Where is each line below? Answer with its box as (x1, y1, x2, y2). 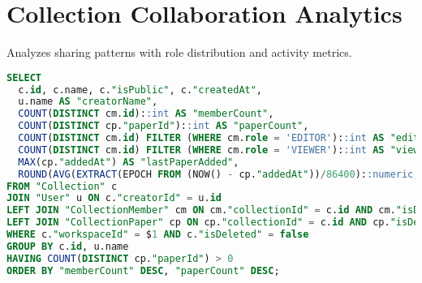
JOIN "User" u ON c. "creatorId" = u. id (6, 192, 222, 204)
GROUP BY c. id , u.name (6, 240, 129, 252)
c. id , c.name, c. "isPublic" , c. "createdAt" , (18, 84, 263, 96)
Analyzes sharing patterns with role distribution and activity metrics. (6, 44, 352, 61)
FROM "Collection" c (6, 180, 118, 192)
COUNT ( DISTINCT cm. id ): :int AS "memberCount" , (18, 108, 274, 120)
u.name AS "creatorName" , (18, 96, 158, 108)
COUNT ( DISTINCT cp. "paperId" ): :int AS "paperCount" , (18, 120, 309, 132)
